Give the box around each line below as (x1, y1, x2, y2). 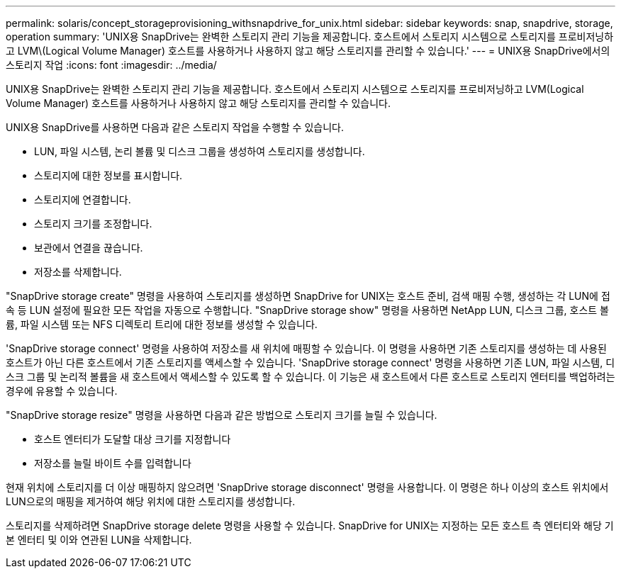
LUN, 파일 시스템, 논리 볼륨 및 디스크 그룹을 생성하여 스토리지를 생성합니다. (34, 145, 365, 157)
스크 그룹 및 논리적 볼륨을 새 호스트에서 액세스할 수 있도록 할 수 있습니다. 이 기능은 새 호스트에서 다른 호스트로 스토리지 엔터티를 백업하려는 (6, 371, 615, 383)
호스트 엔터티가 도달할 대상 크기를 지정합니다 (34, 433, 231, 445)
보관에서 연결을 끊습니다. (34, 242, 143, 254)
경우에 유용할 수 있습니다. (6, 385, 118, 397)
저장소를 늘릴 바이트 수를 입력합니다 (34, 457, 191, 469)
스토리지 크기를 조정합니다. (34, 218, 152, 230)
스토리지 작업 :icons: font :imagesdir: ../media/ (6, 59, 217, 71)
